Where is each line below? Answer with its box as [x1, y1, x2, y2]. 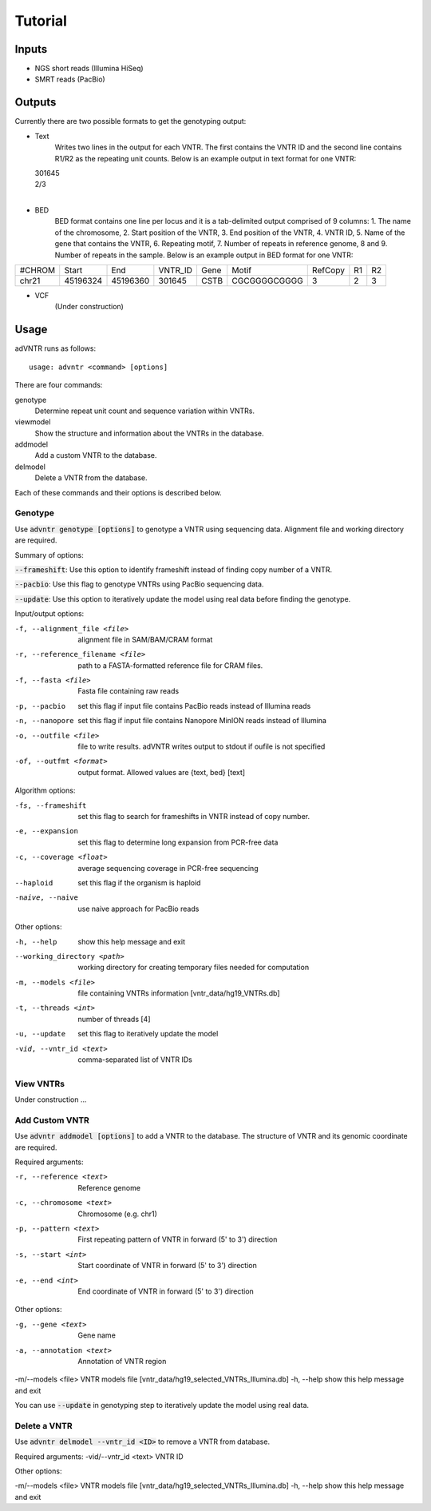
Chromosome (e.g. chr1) [77, 1209, 157, 1219]
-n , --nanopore [14, 716, 75, 726]
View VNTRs [14, 1078, 65, 1089]
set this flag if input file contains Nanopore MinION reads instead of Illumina [77, 716, 327, 726]
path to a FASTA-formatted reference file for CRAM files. [77, 660, 263, 670]
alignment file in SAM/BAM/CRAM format [77, 634, 213, 644]
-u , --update [14, 1029, 66, 1039]
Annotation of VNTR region [77, 1356, 167, 1366]
